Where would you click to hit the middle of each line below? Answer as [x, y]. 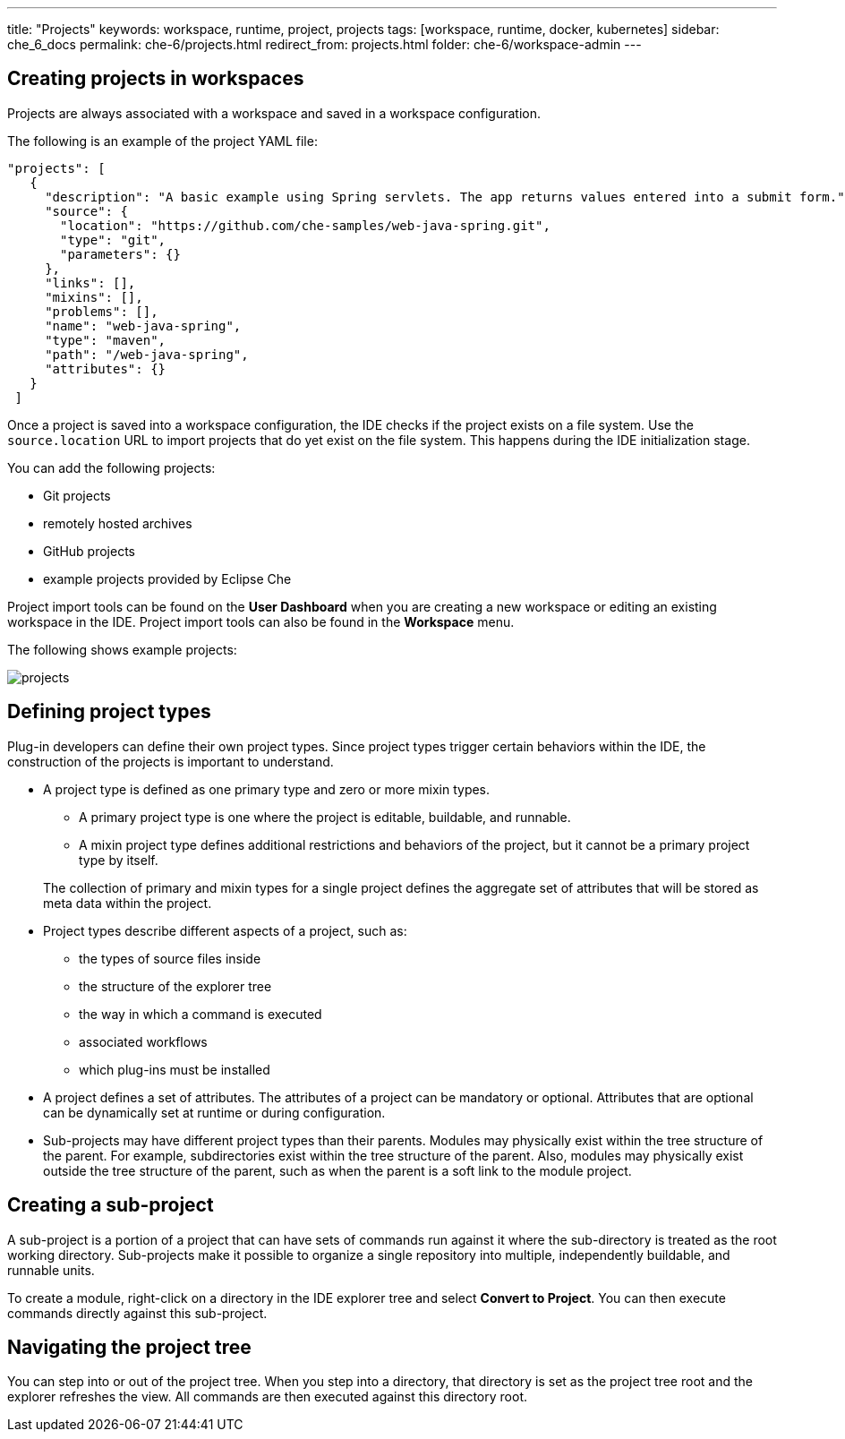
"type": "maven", [106, 340]
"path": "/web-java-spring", [147, 354]
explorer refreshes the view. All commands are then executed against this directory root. [267, 1397]
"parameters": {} [120, 254]
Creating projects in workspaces [156, 79]
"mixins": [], [94, 297]
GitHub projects [89, 551]
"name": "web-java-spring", [143, 325]
